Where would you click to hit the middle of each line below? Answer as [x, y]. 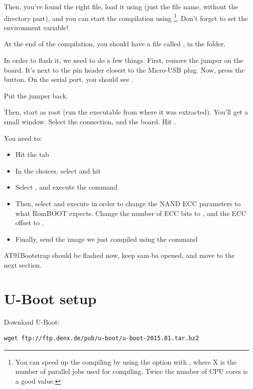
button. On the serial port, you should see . [69, 79]
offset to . [29, 223]
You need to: [23, 138]
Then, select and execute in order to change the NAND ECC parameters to [128, 203]
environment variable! [36, 27]
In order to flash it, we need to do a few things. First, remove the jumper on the [124, 60]
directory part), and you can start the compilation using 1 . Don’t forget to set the [126, 17]
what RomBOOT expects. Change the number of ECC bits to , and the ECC [131, 213]
